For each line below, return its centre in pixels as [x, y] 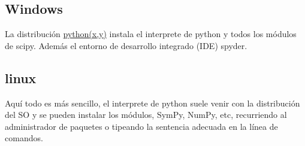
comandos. [24, 138]
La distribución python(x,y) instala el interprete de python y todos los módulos [151, 34]
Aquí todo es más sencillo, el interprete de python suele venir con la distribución [152, 103]
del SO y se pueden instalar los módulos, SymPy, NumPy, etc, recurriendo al [146, 115]
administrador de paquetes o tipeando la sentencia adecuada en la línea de [141, 126]
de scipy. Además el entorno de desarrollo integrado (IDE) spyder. [126, 45]
